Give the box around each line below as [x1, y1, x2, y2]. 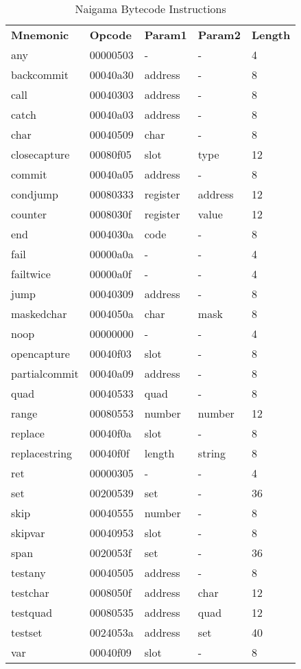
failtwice [11, 266, 51, 282]
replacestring [11, 445, 73, 461]
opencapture [11, 345, 70, 361]
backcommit [11, 67, 69, 82]
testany [11, 565, 46, 580]
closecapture [11, 146, 70, 162]
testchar [11, 585, 49, 600]
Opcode [89, 27, 132, 43]
